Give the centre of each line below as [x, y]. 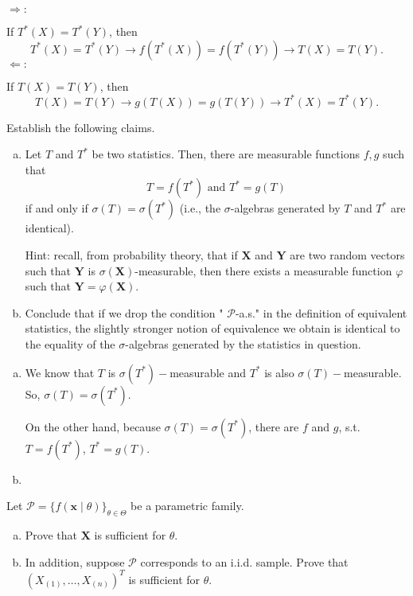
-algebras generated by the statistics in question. [243, 344]
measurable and [208, 372]
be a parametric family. [187, 506]
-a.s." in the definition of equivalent [321, 312]
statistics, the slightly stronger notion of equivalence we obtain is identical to [212, 328]
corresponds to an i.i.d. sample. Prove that [244, 561]
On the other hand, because [93, 426]
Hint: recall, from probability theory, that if [131, 255]
